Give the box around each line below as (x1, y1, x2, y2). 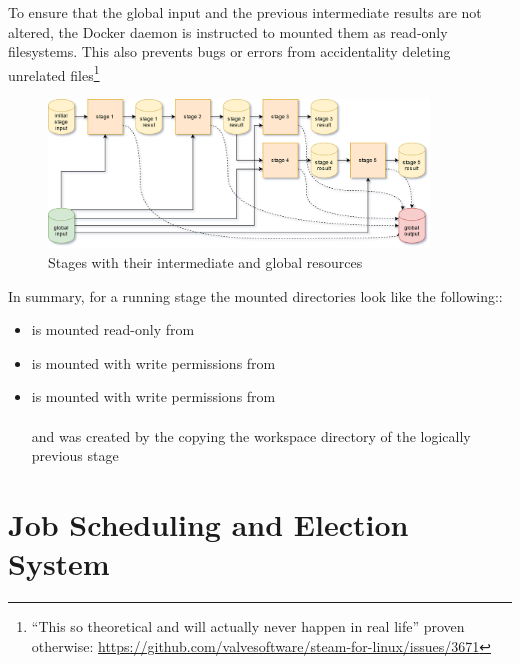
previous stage (31, 445, 119, 466)
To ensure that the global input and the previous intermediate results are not (8, 2, 482, 22)
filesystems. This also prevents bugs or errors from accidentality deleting (8, 41, 451, 62)
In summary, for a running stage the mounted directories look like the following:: (8, 285, 503, 306)
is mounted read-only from (31, 319, 195, 340)
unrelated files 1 (8, 61, 100, 85)
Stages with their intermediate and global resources (48, 252, 363, 273)
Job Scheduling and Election (8, 503, 409, 544)
